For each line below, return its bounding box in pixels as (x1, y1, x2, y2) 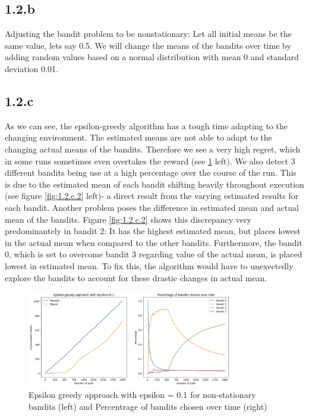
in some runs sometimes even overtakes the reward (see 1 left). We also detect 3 (5, 154, 295, 167)
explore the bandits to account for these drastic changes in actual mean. (5, 271, 267, 284)
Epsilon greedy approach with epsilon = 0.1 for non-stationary (29, 388, 256, 401)
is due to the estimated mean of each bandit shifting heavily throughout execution (5, 178, 304, 190)
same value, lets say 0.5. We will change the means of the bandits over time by (5, 39, 291, 51)
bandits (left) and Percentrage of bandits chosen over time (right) (29, 400, 267, 412)
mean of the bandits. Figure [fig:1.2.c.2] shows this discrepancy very (5, 213, 251, 225)
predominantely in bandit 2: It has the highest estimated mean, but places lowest (5, 225, 301, 237)
